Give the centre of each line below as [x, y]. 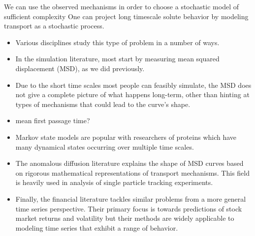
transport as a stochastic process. [54, 26]
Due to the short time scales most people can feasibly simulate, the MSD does [133, 85]
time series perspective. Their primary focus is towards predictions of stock [129, 208]
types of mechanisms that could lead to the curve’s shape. [103, 104]
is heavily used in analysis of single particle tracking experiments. [114, 182]
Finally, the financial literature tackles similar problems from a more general [131, 198]
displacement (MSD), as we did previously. [80, 68]
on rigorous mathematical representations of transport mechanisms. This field [133, 172]
